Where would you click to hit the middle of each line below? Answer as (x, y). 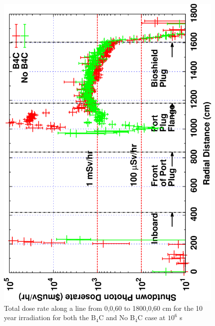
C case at (151, 317)
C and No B (117, 317)
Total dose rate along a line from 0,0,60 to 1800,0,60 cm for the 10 (103, 308)
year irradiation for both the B (50, 317)
